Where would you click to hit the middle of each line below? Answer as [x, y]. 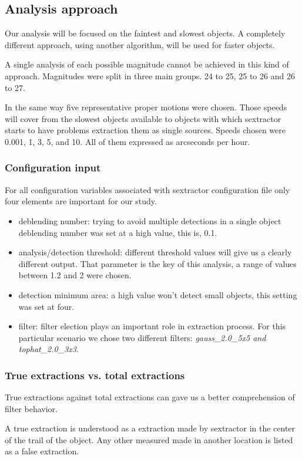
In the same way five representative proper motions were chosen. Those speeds [146, 107]
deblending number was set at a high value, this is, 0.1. [118, 232]
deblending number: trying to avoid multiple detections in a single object [150, 220]
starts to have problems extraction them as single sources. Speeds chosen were [145, 130]
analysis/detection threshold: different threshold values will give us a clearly [155, 252]
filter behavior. [31, 408]
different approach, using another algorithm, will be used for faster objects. [140, 44]
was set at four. [46, 306]
